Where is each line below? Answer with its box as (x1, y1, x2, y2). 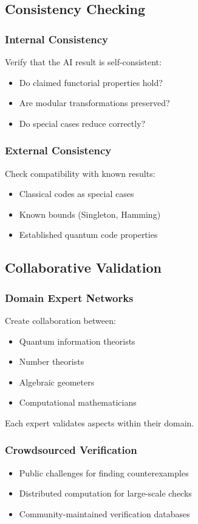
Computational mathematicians (19, 396, 137, 409)
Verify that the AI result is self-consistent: (5, 56, 162, 68)
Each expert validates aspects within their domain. (5, 416, 194, 429)
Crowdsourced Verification (5, 442, 137, 458)
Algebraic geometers (19, 375, 95, 388)
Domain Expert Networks (5, 290, 134, 305)
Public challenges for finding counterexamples (19, 466, 189, 479)
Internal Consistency (5, 31, 109, 46)
